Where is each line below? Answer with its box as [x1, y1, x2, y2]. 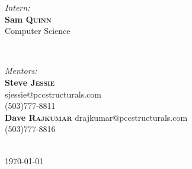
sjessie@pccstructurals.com [5, 87, 102, 100]
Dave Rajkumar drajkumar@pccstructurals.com [5, 111, 188, 123]
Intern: [5, 1, 30, 13]
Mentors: [5, 64, 37, 77]
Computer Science [5, 24, 71, 37]
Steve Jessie [5, 76, 55, 88]
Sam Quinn [5, 12, 52, 25]
